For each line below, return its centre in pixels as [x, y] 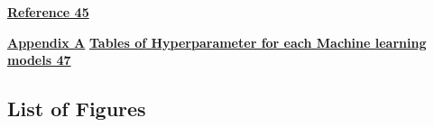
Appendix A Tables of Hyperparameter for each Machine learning [217, 42]
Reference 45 [48, 12]
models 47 [39, 60]
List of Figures [77, 109]
